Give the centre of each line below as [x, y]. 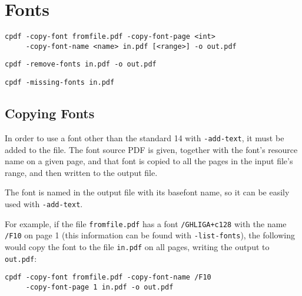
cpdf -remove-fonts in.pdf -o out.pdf [81, 64]
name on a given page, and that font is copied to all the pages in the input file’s [149, 161]
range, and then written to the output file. [81, 172]
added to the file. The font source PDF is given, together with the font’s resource [151, 149]
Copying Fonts [50, 113]
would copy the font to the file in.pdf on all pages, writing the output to [137, 246]
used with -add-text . [44, 203]
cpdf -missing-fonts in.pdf [60, 83]
